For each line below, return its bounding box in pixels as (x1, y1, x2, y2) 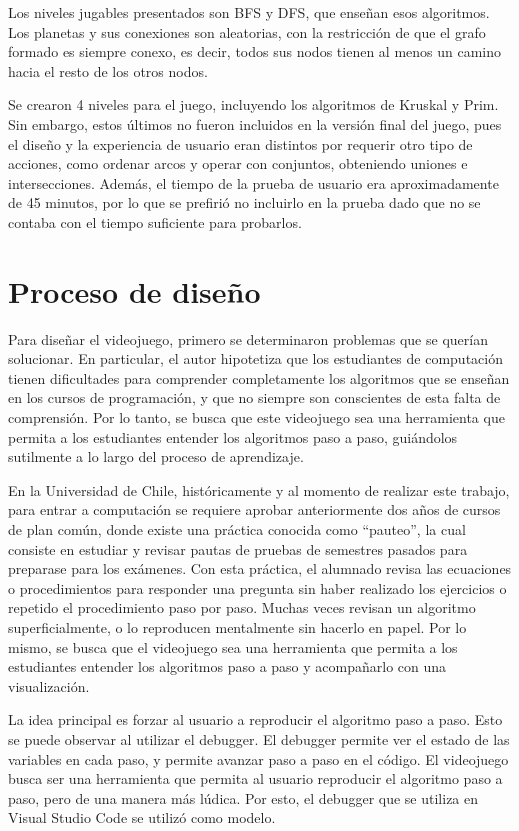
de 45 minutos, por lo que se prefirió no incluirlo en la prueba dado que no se (8, 192, 481, 213)
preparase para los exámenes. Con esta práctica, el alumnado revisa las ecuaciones (8, 558, 512, 579)
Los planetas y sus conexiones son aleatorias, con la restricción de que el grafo (8, 21, 486, 42)
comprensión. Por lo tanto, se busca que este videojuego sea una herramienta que (8, 407, 505, 428)
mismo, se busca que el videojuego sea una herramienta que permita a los (8, 636, 458, 657)
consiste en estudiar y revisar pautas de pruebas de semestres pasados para (8, 538, 468, 559)
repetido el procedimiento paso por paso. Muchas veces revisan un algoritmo (8, 597, 476, 618)
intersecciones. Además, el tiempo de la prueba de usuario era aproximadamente (8, 172, 499, 193)
